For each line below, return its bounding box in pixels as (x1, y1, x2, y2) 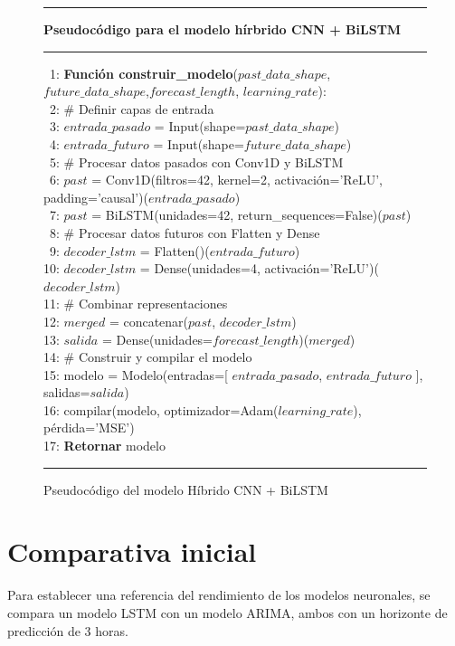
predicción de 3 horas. (7, 621, 128, 640)
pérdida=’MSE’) (43, 418, 135, 437)
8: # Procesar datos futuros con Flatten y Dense (49, 223, 320, 242)
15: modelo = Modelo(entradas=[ (43, 365, 228, 384)
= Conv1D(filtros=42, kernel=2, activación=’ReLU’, (91, 170, 383, 189)
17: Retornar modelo (43, 436, 166, 455)
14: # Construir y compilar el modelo (43, 347, 252, 366)
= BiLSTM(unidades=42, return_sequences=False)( (91, 205, 383, 224)
